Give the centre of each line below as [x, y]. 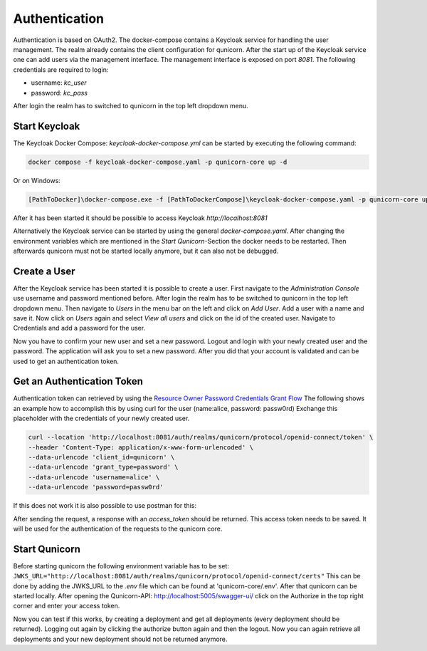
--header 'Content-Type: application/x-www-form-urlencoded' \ [141, 447]
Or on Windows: [37, 180]
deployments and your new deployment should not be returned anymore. [120, 639]
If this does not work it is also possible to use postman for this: [105, 506]
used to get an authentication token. [66, 361]
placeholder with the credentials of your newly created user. [101, 418]
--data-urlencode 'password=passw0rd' [96, 487]
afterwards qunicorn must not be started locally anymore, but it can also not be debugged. [146, 251]
